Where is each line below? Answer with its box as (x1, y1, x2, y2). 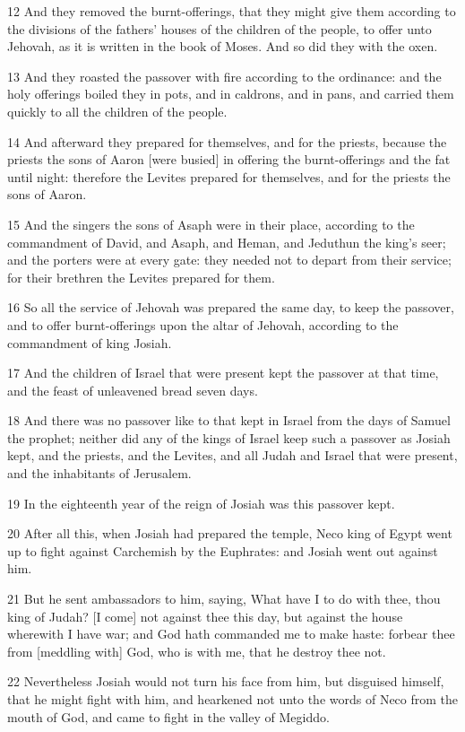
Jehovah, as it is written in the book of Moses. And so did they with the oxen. (7, 37, 438, 56)
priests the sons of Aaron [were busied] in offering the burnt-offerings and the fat (7, 150, 451, 169)
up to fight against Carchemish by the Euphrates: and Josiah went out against (7, 541, 438, 560)
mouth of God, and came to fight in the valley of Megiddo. (7, 707, 330, 726)
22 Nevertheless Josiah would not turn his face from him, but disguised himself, (7, 672, 444, 691)
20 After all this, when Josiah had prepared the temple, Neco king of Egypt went (7, 524, 452, 543)
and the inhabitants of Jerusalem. (7, 464, 192, 483)
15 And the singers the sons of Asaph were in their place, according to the (7, 214, 415, 233)
